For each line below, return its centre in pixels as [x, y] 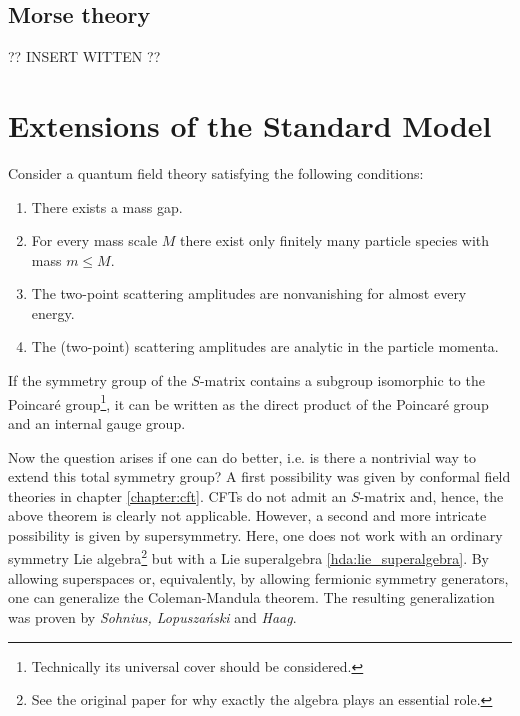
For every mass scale [94, 240]
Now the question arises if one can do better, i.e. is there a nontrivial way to [242, 456]
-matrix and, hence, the [431, 495]
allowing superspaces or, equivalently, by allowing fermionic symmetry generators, [258, 577]
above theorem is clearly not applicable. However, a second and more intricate [247, 515]
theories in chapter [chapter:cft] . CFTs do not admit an [177, 495]
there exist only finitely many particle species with [335, 240]
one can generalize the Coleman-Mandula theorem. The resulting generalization [251, 597]
